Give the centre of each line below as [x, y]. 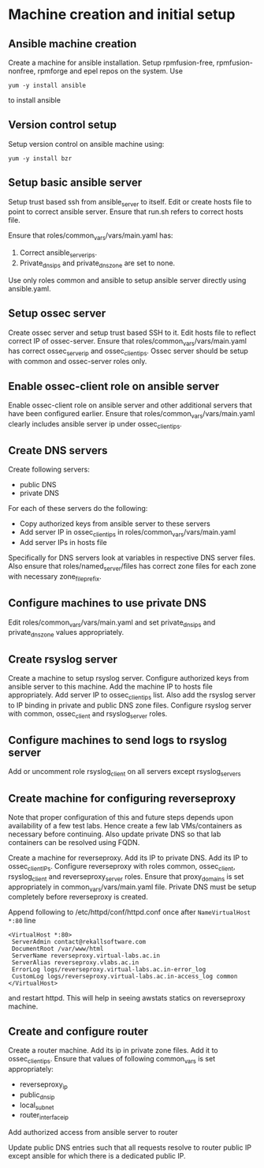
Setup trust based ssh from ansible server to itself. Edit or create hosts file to [130, 203]
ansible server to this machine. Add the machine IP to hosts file [110, 687]
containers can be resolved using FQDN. [74, 843]
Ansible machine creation [73, 44]
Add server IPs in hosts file [63, 543]
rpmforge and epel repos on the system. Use [110, 71]
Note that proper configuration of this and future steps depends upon [121, 817]
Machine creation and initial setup [122, 15]
